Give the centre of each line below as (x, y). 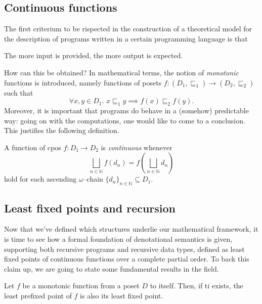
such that (19, 92)
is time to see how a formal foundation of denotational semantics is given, (118, 238)
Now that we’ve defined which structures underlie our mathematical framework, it (131, 229)
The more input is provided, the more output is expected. (94, 55)
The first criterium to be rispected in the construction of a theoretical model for (128, 29)
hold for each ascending (40, 179)
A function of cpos (33, 147)
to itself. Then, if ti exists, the (196, 286)
